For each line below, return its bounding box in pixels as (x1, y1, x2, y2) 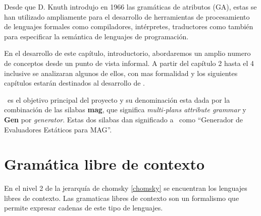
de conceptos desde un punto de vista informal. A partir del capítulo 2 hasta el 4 (4, 57, 254, 68)
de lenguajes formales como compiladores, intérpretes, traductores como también (4, 21, 253, 32)
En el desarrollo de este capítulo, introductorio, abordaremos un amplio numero (4, 48, 251, 58)
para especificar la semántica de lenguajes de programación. (4, 31, 189, 41)
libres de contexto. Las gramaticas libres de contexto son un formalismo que (4, 192, 239, 203)
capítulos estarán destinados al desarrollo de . (4, 78, 145, 88)
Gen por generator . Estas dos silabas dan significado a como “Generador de (4, 114, 243, 124)
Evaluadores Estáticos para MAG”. (4, 124, 112, 134)
